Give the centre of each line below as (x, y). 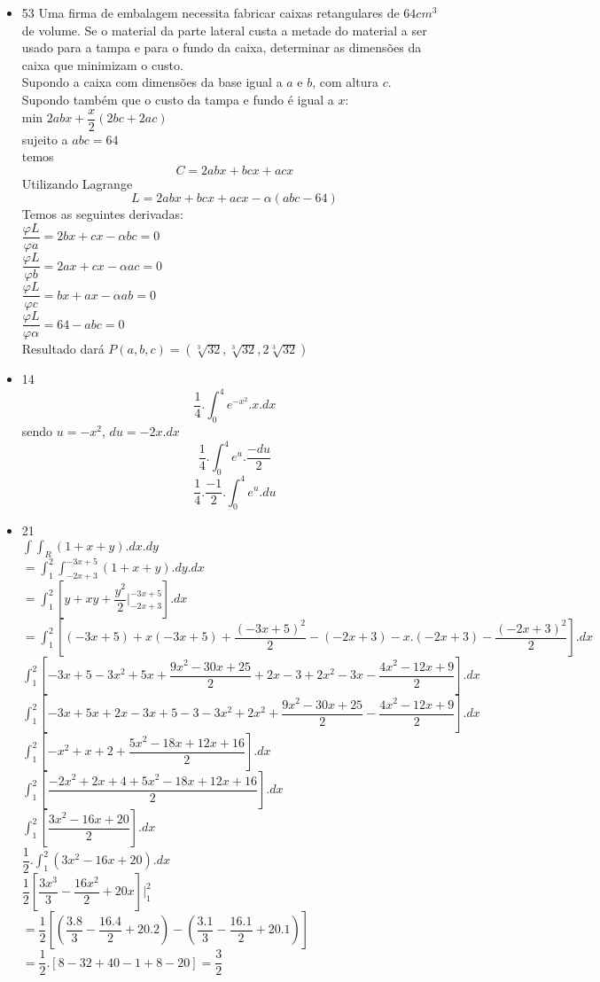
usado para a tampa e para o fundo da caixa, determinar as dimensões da (222, 47)
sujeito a (45, 139)
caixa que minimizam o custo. (102, 64)
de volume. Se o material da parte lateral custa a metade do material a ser (224, 30)
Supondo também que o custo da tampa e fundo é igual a (178, 99)
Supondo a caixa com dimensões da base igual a (152, 82)
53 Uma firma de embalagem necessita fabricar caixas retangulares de (210, 12)
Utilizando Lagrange (77, 183)
